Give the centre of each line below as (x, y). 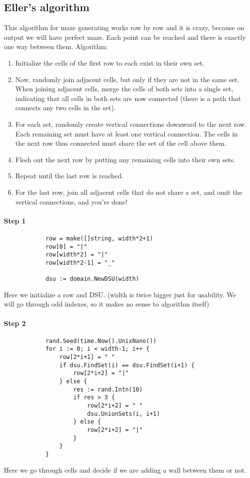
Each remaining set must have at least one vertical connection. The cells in (126, 133)
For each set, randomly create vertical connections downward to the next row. (131, 124)
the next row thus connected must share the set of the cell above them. (121, 143)
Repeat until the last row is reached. (69, 176)
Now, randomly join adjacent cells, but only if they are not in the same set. (127, 79)
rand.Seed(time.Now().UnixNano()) (101, 341)
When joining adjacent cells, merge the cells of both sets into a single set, (124, 89)
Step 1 (15, 220)
